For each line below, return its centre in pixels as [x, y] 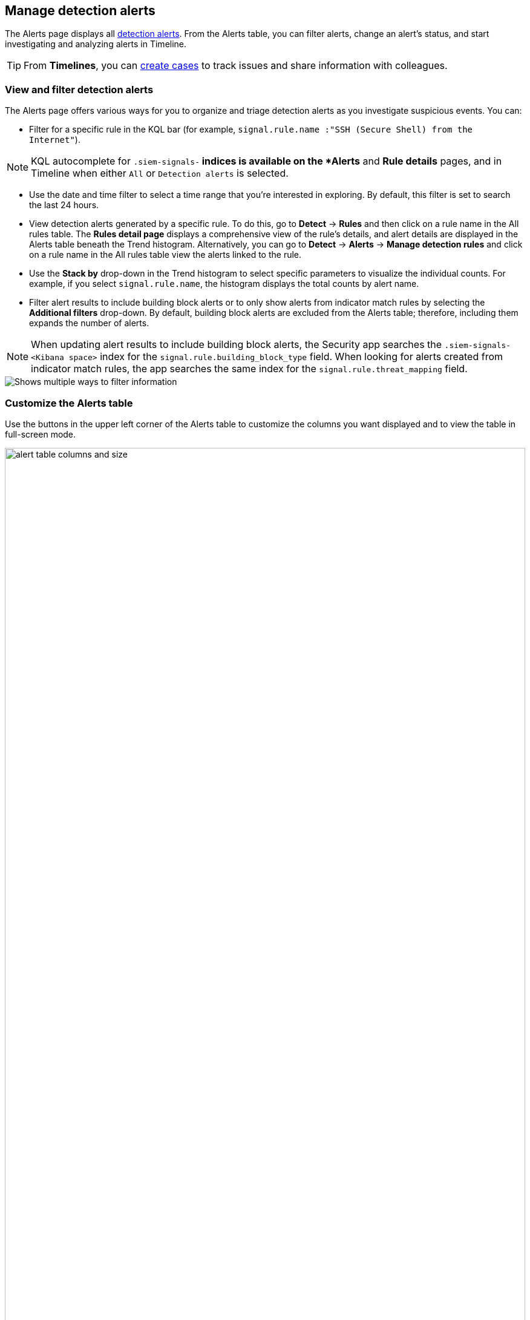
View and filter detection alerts [79, 89]
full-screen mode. [41, 434]
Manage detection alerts [80, 11]
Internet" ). [55, 140]
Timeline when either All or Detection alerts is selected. [160, 173]
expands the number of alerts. [89, 323]
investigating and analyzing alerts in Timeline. [96, 44]
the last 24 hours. [64, 205]
